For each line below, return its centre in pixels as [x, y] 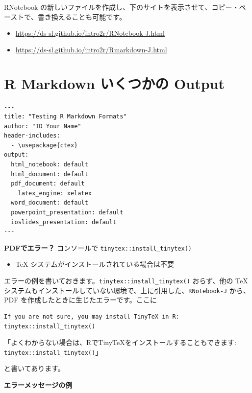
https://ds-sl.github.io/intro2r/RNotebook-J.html [90, 33]
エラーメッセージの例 [38, 385]
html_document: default [50, 174]
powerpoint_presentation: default [67, 213]
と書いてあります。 [34, 368]
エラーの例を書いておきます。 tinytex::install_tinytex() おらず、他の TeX [126, 281]
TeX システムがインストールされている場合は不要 [95, 264]
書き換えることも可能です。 [82, 16]
